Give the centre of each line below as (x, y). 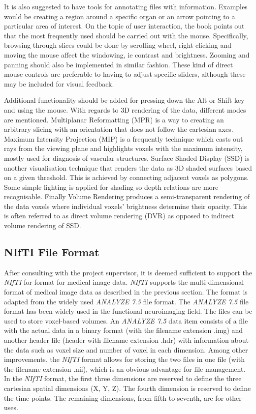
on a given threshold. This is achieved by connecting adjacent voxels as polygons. (127, 177)
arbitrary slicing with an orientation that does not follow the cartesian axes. (119, 129)
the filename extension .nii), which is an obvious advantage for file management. (125, 369)
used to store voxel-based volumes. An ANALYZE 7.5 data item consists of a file (126, 320)
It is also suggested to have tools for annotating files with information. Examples (126, 6)
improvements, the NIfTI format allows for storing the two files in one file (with (125, 359)
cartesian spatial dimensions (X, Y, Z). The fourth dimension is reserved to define (128, 388)
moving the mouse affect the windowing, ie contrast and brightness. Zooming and (127, 54)
